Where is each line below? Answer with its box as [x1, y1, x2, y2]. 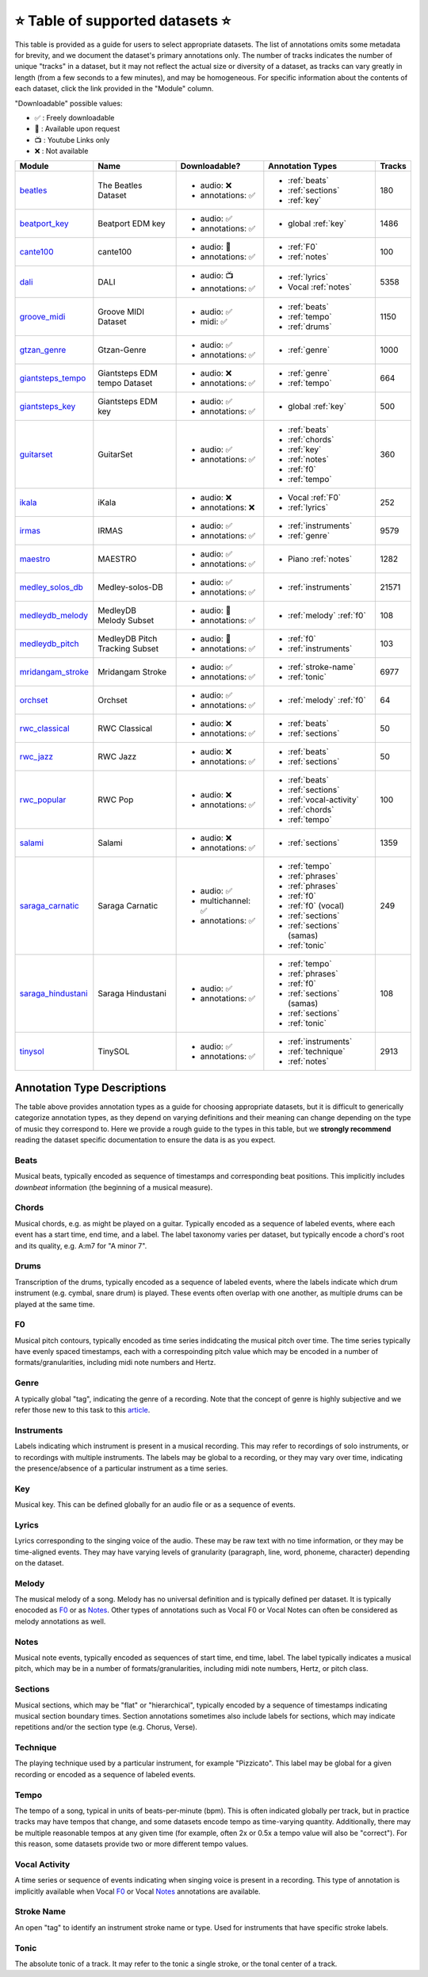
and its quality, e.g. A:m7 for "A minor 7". [14, 1241, 147, 1250]
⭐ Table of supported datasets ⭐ [14, 12, 231, 29]
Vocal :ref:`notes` [288, 281, 353, 293]
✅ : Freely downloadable [34, 113, 115, 122]
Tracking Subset [97, 643, 159, 654]
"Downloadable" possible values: [14, 98, 123, 108]
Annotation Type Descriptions [14, 1080, 166, 1094]
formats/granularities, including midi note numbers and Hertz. [14, 1358, 216, 1367]
